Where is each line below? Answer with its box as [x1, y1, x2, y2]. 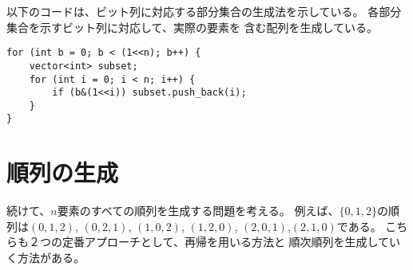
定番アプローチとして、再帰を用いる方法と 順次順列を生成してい [62, 233, 401, 250]
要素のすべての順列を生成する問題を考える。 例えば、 [57, 202, 340, 219]
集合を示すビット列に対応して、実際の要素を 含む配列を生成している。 [6, 18, 379, 35]
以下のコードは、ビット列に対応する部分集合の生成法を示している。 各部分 [6, 3, 402, 19]
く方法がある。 [6, 249, 85, 266]
